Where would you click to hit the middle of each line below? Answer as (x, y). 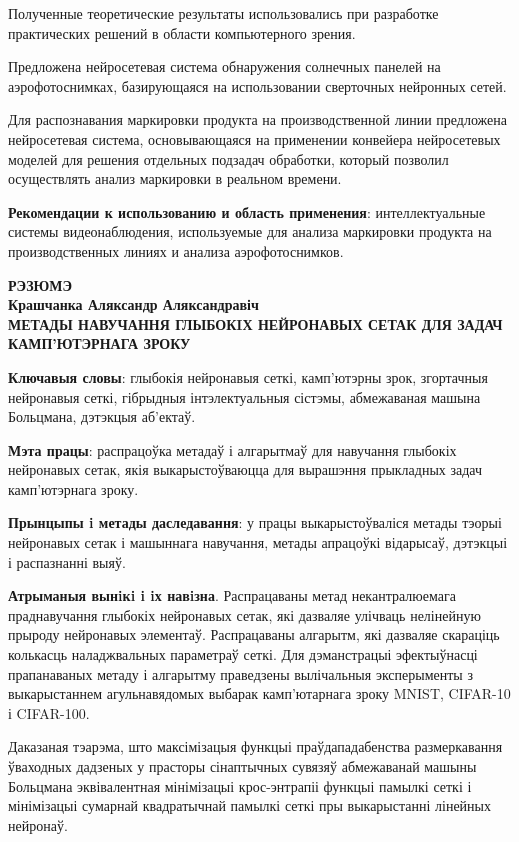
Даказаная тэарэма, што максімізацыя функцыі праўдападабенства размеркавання (255, 746)
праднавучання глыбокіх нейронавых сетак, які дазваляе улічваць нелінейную (244, 614)
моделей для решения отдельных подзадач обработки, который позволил (228, 158)
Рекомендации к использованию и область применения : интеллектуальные (247, 211)
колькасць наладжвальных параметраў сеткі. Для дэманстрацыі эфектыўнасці (243, 654)
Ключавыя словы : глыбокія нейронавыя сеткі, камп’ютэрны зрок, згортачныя (248, 376)
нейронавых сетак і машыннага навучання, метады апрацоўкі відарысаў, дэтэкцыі (258, 542)
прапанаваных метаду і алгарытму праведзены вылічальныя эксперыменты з (240, 673)
